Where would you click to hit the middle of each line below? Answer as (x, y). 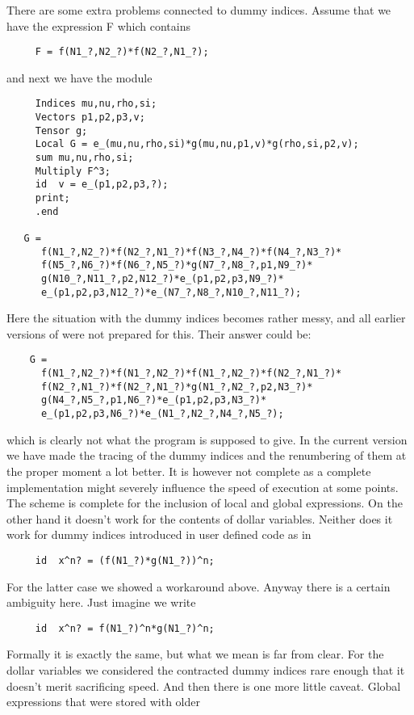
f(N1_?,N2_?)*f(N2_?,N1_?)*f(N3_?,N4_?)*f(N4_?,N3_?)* (191, 252)
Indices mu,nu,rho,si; (96, 104)
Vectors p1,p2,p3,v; (90, 118)
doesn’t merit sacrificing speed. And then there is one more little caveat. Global (204, 686)
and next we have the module (79, 77)
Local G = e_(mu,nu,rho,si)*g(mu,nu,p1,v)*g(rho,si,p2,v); (197, 144)
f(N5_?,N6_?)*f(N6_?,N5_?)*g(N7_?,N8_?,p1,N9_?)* (177, 265)
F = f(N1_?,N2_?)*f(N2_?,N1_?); (122, 52)
